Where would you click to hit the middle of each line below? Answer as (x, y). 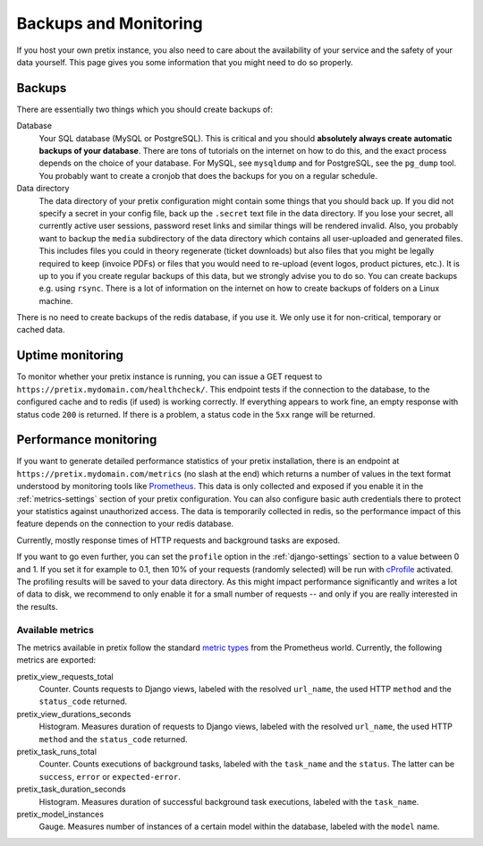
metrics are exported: (56, 660)
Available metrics (55, 630)
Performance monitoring (87, 440)
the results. (37, 606)
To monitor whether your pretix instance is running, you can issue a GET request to (169, 376)
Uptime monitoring (70, 355)
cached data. (41, 330)
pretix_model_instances (60, 814)
